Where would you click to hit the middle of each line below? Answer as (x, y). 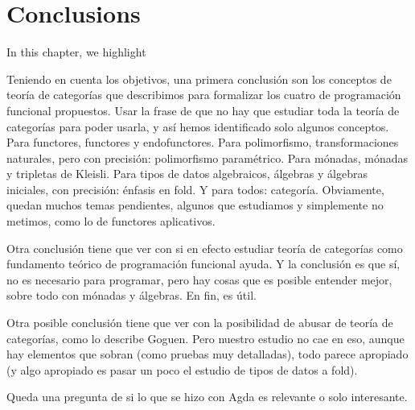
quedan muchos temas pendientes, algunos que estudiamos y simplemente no (195, 205)
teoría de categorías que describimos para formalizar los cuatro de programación (204, 95)
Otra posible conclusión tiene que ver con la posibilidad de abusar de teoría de (200, 323)
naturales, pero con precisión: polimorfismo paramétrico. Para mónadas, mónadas (207, 157)
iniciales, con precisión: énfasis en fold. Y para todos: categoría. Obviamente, (195, 189)
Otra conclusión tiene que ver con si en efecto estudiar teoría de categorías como (205, 248)
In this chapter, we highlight (76, 52)
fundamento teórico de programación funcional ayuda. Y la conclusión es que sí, (203, 264)
